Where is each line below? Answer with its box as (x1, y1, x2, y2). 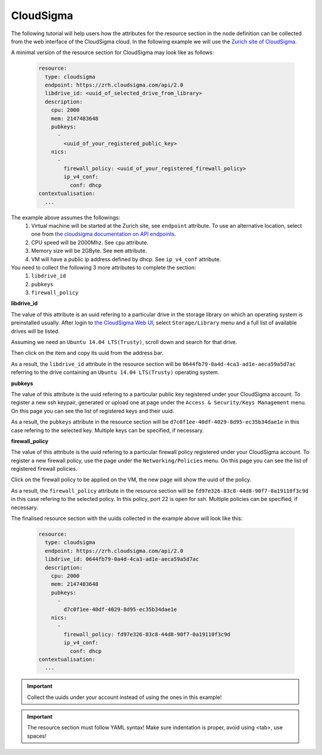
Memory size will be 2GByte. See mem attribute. (31, 247, 147, 255)
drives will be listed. (11, 327, 60, 335)
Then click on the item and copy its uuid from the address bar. (11, 349, 164, 357)
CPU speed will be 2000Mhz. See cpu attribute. (31, 239, 149, 246)
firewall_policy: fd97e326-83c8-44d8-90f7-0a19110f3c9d (63, 631, 231, 638)
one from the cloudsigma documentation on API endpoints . (31, 230, 177, 238)
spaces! (27, 732, 47, 739)
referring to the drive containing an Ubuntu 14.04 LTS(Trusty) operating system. (11, 369, 219, 376)
